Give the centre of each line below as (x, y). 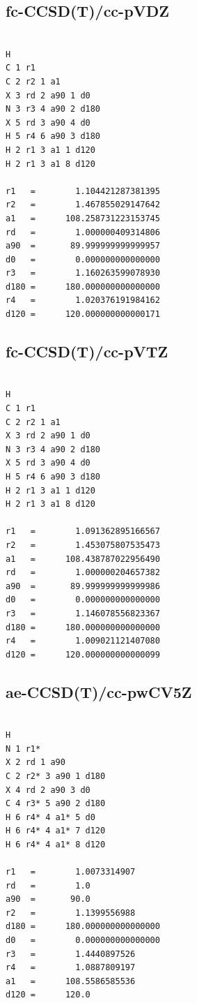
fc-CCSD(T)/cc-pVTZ (87, 351)
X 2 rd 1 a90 (36, 763)
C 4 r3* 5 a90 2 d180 (56, 804)
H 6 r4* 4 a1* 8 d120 (56, 844)
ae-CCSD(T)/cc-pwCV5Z (99, 691)
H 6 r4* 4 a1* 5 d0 (50, 817)
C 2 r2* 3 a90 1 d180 (56, 776)
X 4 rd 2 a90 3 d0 (48, 790)
